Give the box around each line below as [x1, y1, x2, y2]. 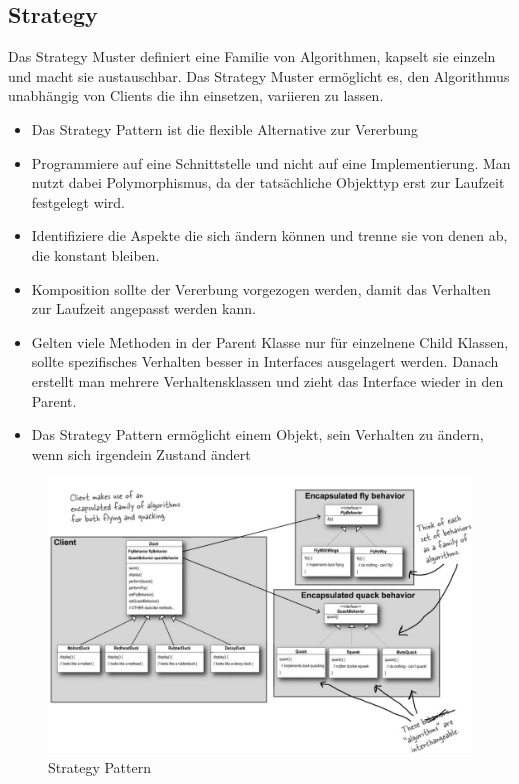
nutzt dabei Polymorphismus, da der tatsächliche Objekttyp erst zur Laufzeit [31, 172, 505, 193]
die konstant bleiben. [31, 244, 160, 265]
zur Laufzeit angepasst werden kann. [31, 298, 256, 319]
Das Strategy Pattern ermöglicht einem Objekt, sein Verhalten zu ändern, [31, 424, 484, 445]
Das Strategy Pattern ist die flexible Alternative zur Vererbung [31, 118, 418, 139]
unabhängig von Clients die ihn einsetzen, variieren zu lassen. [8, 85, 384, 106]
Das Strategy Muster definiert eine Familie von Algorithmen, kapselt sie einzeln [8, 46, 496, 67]
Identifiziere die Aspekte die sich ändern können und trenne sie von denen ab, [31, 225, 508, 246]
